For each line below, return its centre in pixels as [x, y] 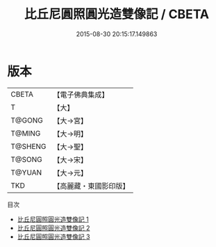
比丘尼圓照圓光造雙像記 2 [53, 228]
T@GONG [27, 120]
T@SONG [27, 159]
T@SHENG [28, 146]
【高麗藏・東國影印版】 [91, 186]
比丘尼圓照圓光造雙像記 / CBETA [117, 14]
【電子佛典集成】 [81, 95]
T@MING [26, 133]
